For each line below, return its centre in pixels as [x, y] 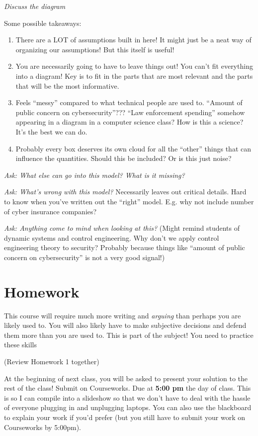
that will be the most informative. [67, 85]
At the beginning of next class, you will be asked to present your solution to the [126, 378]
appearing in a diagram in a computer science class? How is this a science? [129, 122]
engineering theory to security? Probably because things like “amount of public [125, 247]
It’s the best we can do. [51, 131]
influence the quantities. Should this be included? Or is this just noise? [124, 158]
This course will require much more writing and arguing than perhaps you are [123, 315]
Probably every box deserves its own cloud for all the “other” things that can [133, 148]
